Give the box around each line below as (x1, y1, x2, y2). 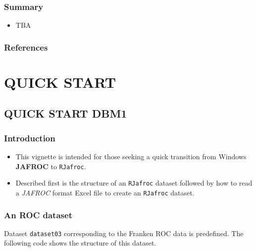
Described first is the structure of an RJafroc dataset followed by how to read (15, 178, 253, 188)
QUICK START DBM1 (4, 106, 127, 121)
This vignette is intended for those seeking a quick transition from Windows (15, 151, 247, 162)
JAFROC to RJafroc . (15, 161, 86, 171)
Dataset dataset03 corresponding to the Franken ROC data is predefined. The (4, 228, 244, 238)
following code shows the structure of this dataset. (4, 238, 156, 248)
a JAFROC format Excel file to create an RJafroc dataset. (15, 187, 195, 197)
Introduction (4, 131, 55, 144)
